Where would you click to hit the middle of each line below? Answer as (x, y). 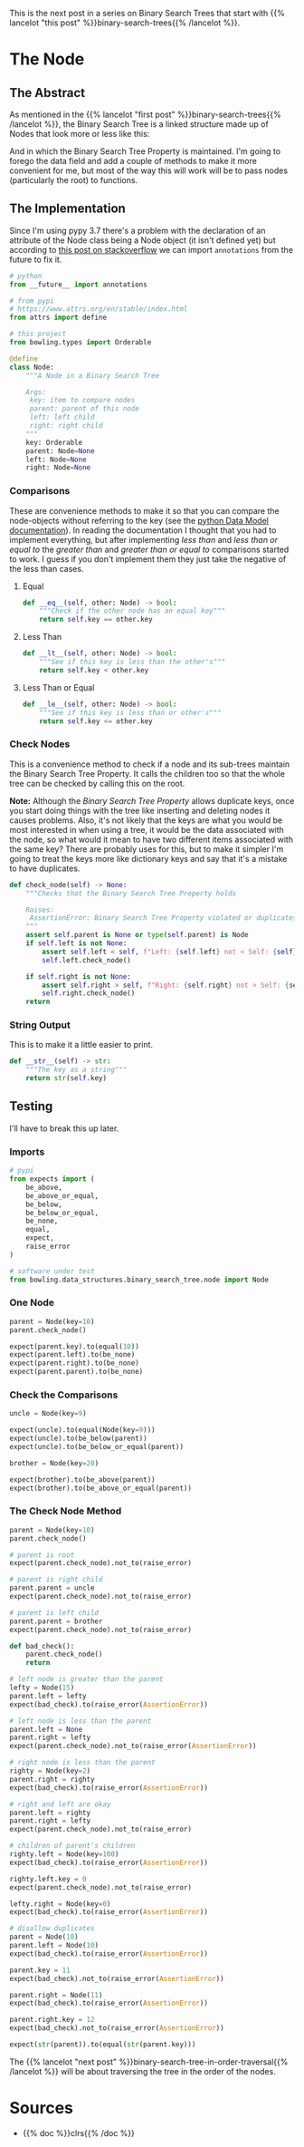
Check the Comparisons (64, 1395)
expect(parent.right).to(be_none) (75, 1363)
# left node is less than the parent (81, 1721)
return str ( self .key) (66, 1078)
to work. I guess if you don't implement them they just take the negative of (148, 559)
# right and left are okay (60, 1804)
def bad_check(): (42, 1646)
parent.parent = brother (56, 1621)
